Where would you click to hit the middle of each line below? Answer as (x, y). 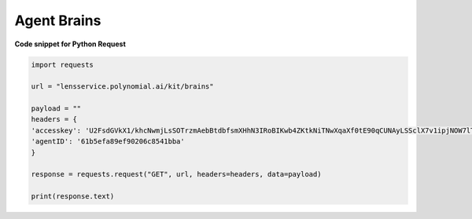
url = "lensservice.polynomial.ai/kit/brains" (122, 87)
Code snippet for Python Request (70, 44)
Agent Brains (58, 20)
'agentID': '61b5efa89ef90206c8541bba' (108, 142)
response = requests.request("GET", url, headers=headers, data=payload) (176, 174)
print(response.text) (73, 197)
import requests (63, 64)
